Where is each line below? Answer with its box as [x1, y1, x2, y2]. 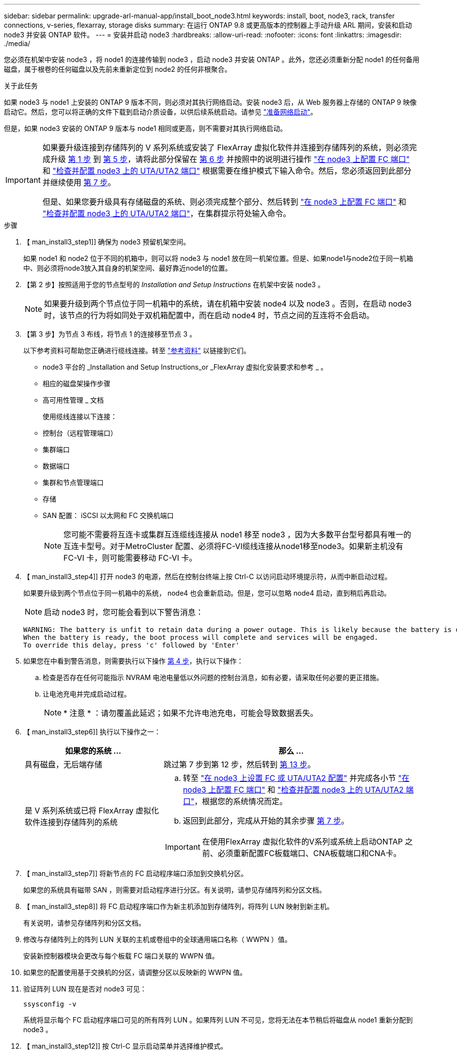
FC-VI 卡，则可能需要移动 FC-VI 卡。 [63, 553, 197, 563]
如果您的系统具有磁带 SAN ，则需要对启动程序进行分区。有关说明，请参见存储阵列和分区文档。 [23, 886, 326, 894]
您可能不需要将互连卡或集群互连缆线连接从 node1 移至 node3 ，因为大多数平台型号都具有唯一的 [63, 530, 411, 539]
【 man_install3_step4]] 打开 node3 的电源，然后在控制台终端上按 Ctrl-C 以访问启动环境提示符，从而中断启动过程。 [23, 572, 392, 581]
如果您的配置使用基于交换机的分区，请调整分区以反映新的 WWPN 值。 [23, 968, 247, 976]
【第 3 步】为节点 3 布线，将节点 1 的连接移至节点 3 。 [23, 330, 197, 338]
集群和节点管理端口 [43, 478, 104, 486]
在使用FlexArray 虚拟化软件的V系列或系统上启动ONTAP [202, 837, 403, 846]
